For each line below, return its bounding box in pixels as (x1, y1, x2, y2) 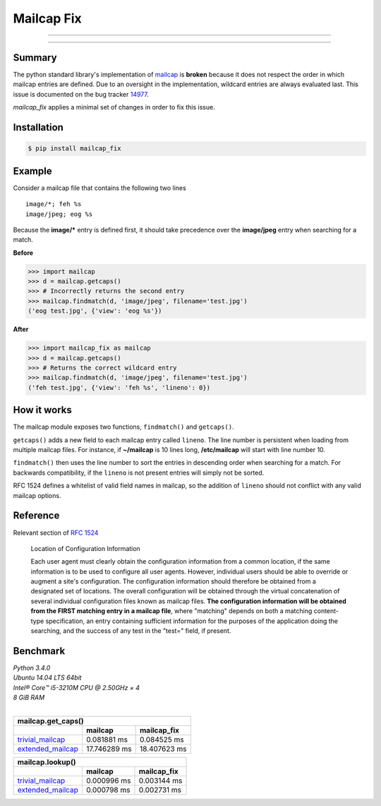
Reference (13, 509, 60, 522)
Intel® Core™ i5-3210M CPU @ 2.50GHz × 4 (13, 683, 140, 692)
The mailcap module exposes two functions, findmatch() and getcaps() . (13, 422, 234, 431)
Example (13, 165, 52, 177)
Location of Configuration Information (30, 544, 140, 552)
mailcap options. (13, 491, 61, 499)
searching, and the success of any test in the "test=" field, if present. (30, 627, 231, 635)
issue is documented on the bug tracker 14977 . (13, 90, 150, 98)
